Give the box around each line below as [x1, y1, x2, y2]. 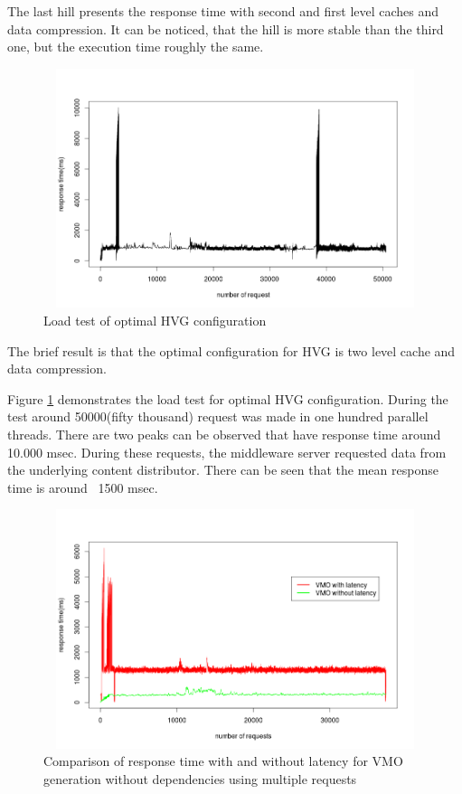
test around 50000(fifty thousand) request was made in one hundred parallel [7, 407, 429, 426]
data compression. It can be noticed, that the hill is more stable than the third [7, 19, 444, 38]
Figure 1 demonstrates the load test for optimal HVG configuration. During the [7, 389, 448, 408]
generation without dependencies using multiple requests [43, 770, 357, 789]
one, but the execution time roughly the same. [7, 37, 264, 56]
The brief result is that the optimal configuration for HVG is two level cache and [7, 341, 456, 360]
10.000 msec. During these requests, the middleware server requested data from [7, 442, 447, 461]
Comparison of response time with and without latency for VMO [43, 751, 403, 770]
